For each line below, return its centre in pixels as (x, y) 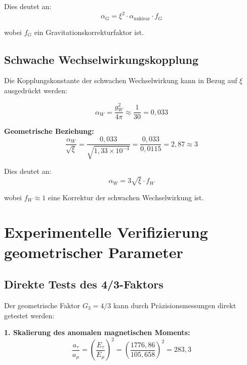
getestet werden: (29, 315)
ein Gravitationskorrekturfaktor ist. (89, 32)
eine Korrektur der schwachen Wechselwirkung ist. (126, 197)
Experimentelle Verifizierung (106, 232)
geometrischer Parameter (94, 252)
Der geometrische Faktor (42, 305)
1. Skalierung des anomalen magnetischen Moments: (97, 332)
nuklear (142, 19)
